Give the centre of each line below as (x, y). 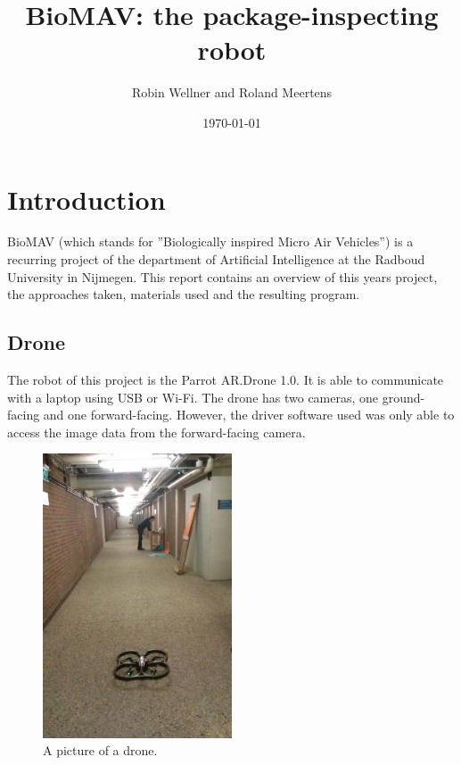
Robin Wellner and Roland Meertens (232, 92)
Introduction (86, 199)
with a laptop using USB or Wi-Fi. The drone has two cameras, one (193, 397)
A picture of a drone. (100, 750)
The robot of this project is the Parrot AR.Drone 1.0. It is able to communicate (226, 380)
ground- (403, 397)
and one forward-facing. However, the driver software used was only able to (249, 415)
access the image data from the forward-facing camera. (156, 432)
